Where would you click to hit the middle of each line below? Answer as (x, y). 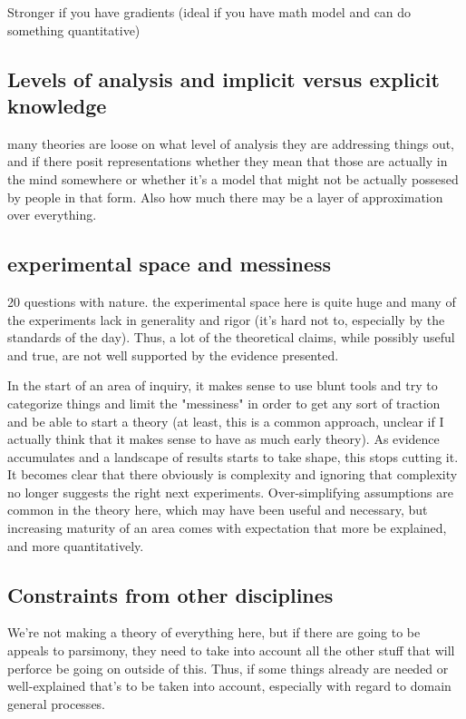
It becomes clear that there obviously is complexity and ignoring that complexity (233, 474)
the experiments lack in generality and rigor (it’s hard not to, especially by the (226, 319)
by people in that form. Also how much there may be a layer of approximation (225, 197)
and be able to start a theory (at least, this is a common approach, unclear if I (226, 421)
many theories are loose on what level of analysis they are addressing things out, (231, 143)
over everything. (52, 215)
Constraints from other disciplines (170, 594)
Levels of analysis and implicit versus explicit (223, 79)
